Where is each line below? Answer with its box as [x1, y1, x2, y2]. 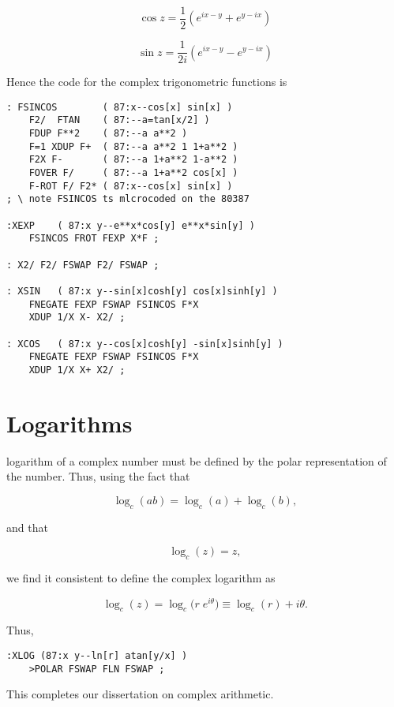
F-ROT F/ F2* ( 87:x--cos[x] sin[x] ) [28, 180, 233, 192]
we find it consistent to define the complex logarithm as [6, 570, 276, 585]
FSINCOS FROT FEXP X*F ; [28, 233, 159, 245]
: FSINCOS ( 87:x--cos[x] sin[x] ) [6, 101, 233, 113]
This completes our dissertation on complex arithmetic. [6, 686, 274, 702]
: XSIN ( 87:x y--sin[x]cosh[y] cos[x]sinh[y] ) [6, 285, 278, 297]
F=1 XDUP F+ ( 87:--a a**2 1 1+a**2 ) [28, 140, 238, 152]
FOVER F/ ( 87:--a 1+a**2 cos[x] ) [28, 167, 238, 178]
